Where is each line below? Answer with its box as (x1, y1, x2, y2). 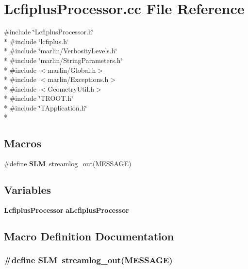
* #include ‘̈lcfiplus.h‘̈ (4, 36, 69, 46)
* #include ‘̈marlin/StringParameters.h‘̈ (4, 55, 123, 65)
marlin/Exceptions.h (48, 74, 109, 84)
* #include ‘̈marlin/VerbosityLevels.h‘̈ (4, 46, 117, 56)
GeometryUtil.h (48, 83, 95, 94)
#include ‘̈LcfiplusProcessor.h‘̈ (4, 27, 94, 37)
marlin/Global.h (48, 64, 96, 75)
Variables (4, 182, 51, 197)
